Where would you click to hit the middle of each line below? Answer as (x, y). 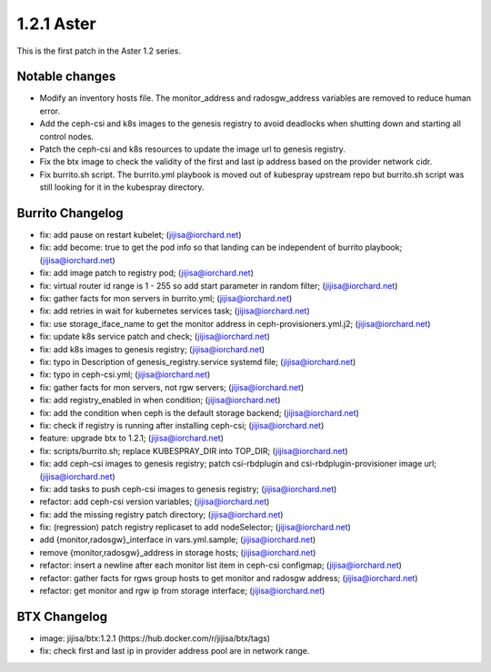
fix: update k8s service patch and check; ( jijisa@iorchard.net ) (155, 337)
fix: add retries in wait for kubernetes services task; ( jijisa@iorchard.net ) (175, 311)
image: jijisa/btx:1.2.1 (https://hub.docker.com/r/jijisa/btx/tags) (155, 638)
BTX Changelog (62, 616)
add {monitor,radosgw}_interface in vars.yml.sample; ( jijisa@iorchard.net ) (178, 539)
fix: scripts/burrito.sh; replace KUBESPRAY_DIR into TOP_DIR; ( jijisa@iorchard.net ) (194, 450)
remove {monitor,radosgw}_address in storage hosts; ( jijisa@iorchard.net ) (178, 552)
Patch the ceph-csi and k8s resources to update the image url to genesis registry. (192, 149)
